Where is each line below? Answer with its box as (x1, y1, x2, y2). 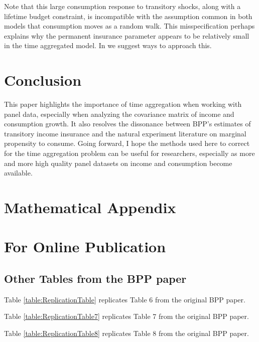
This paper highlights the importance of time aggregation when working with (4, 99, 242, 109)
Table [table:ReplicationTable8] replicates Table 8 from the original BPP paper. (4, 327, 249, 338)
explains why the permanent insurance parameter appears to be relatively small (4, 30, 249, 41)
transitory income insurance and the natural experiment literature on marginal (4, 128, 246, 138)
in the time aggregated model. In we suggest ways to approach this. (4, 40, 212, 51)
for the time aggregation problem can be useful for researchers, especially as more (4, 148, 255, 158)
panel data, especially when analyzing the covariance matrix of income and (4, 108, 234, 119)
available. (4, 167, 33, 178)
